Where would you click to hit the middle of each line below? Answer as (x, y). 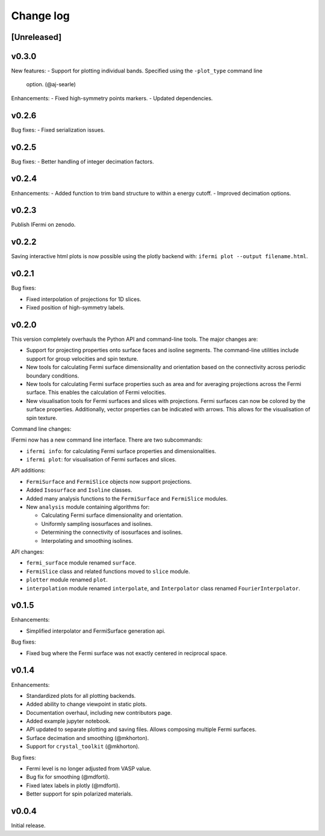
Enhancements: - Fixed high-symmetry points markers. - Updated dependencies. (112, 98)
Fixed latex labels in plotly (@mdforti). (73, 785)
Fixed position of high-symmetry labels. (76, 308)
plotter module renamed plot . (67, 580)
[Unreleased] (36, 37)
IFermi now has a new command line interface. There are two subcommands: (107, 440)
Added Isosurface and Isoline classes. (79, 490)
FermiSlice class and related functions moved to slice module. (108, 571)
